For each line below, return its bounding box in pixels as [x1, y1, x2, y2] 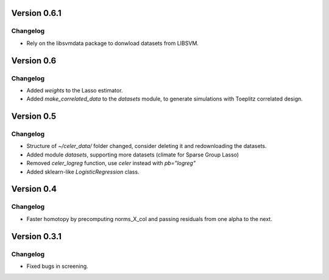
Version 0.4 [11, 184, 57, 194]
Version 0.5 [11, 111, 57, 122]
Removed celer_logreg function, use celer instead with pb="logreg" [26, 159, 196, 167]
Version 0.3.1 [11, 231, 62, 242]
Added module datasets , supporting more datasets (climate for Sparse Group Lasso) [26, 151, 239, 158]
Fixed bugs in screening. [26, 262, 88, 270]
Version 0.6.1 [11, 8, 62, 18]
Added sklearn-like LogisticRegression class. [26, 168, 140, 175]
